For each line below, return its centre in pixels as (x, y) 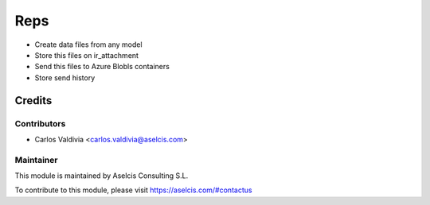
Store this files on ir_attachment (87, 55)
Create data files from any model (88, 44)
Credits (33, 101)
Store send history (65, 77)
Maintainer (36, 160)
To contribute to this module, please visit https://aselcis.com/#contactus (133, 190)
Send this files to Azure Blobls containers (102, 67)
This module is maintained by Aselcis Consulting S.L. (102, 176)
